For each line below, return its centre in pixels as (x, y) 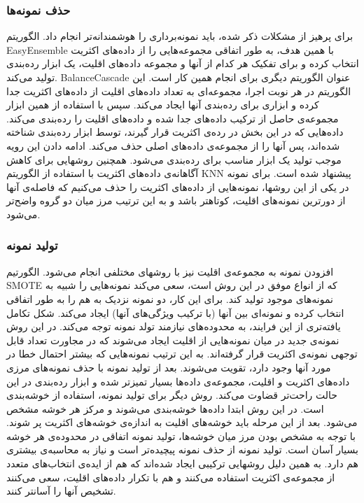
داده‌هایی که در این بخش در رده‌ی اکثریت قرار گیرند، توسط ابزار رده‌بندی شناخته (175, 132)
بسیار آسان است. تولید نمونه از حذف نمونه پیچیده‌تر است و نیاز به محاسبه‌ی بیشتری (182, 449)
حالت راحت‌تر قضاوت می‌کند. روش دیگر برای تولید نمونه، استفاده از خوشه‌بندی (172, 395)
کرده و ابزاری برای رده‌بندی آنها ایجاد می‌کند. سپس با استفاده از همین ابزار (163, 105)
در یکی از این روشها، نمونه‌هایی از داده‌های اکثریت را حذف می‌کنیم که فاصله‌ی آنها (178, 186)
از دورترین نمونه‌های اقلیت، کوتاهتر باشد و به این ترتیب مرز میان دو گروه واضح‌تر (176, 200)
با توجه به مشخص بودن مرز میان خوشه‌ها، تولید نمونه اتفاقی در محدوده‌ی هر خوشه (181, 435)
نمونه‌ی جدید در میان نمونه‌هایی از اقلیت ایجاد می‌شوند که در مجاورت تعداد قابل (173, 340)
